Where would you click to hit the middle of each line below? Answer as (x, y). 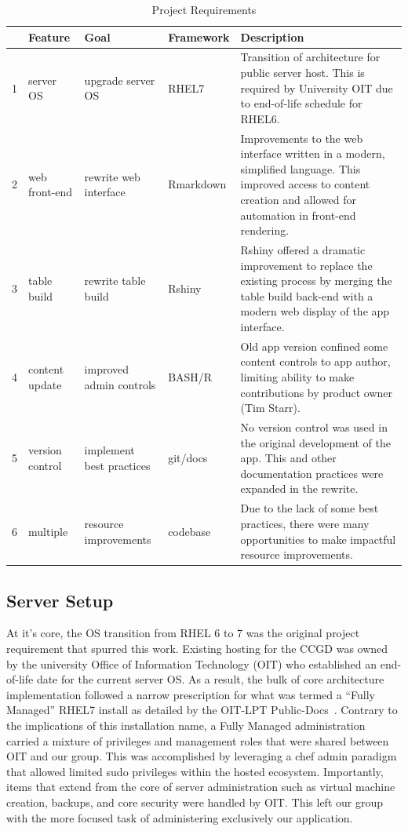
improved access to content (305, 184)
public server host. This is (302, 73)
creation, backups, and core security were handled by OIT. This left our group (195, 802)
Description (272, 36)
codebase (189, 531)
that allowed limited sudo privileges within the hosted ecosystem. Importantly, (195, 771)
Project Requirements (204, 9)
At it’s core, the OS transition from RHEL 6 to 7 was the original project (183, 633)
